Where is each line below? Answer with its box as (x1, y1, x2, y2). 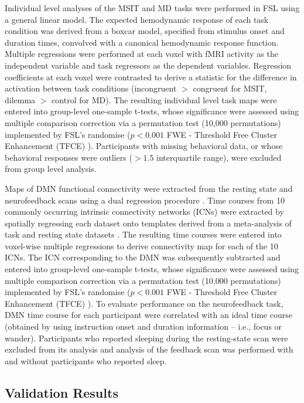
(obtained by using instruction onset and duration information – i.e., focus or (5, 320, 282, 333)
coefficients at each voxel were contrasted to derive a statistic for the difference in (5, 70, 297, 83)
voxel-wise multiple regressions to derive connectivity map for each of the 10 (5, 239, 278, 252)
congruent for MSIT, (193, 82, 267, 94)
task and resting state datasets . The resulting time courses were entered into (5, 228, 282, 241)
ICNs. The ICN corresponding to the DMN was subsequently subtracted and (5, 251, 281, 263)
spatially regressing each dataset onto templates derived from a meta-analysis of (5, 216, 292, 229)
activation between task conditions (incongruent (5, 82, 177, 94)
